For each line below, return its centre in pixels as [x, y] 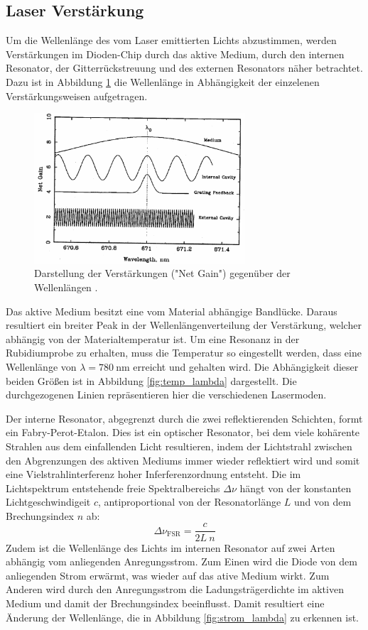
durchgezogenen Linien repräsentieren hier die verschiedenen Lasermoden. [166, 395]
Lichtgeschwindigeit [48, 502]
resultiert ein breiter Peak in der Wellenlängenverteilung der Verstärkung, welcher [184, 325]
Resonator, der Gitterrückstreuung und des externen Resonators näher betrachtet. [184, 68]
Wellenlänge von [41, 366]
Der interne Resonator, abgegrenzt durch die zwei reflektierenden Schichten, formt [184, 418]
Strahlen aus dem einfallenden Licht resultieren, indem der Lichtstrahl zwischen [179, 446]
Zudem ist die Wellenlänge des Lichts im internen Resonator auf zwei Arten [171, 547]
